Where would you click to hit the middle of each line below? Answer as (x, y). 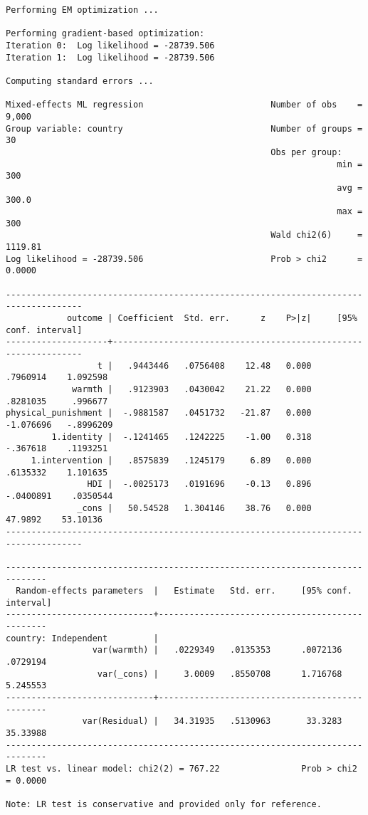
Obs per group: (306, 152)
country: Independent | (82, 638)
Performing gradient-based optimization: (105, 34)
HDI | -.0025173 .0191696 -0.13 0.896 (199, 484)
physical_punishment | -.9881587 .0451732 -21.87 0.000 (159, 413)
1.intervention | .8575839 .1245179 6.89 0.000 (171, 460)
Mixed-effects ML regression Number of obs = (184, 105)
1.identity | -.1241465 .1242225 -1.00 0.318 (182, 437)
